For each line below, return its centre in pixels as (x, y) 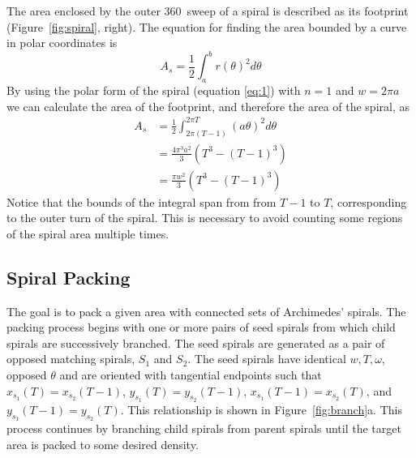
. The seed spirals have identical (267, 359)
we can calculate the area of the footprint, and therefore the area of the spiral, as (208, 106)
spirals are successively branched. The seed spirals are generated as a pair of (196, 342)
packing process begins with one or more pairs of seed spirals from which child (201, 327)
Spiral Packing (69, 277)
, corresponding (369, 201)
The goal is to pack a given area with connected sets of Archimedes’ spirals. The (206, 311)
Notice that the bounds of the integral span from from (142, 201)
